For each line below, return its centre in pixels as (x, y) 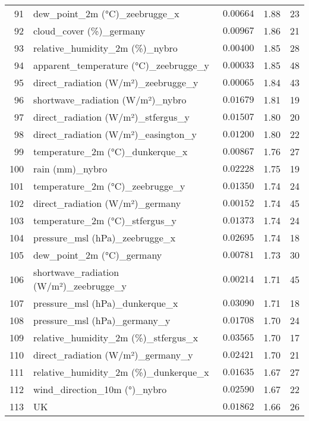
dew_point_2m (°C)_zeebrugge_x (106, 13)
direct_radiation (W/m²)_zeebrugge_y (116, 82)
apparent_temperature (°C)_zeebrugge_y (121, 65)
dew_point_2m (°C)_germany (98, 255)
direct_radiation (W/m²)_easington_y (115, 134)
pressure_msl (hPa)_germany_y (102, 320)
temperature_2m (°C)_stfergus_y (105, 220)
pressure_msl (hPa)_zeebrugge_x (105, 238)
